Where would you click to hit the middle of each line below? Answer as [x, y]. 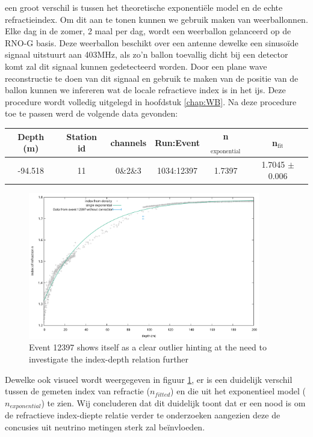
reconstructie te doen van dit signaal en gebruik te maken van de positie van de [152, 78]
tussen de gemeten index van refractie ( [77, 391]
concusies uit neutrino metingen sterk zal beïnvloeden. [105, 426]
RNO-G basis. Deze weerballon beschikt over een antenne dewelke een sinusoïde [152, 42]
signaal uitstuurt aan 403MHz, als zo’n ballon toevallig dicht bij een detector [147, 54]
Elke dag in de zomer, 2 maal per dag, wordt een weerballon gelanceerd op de [148, 31]
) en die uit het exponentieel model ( [238, 391]
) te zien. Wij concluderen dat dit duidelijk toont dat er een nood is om [173, 402]
